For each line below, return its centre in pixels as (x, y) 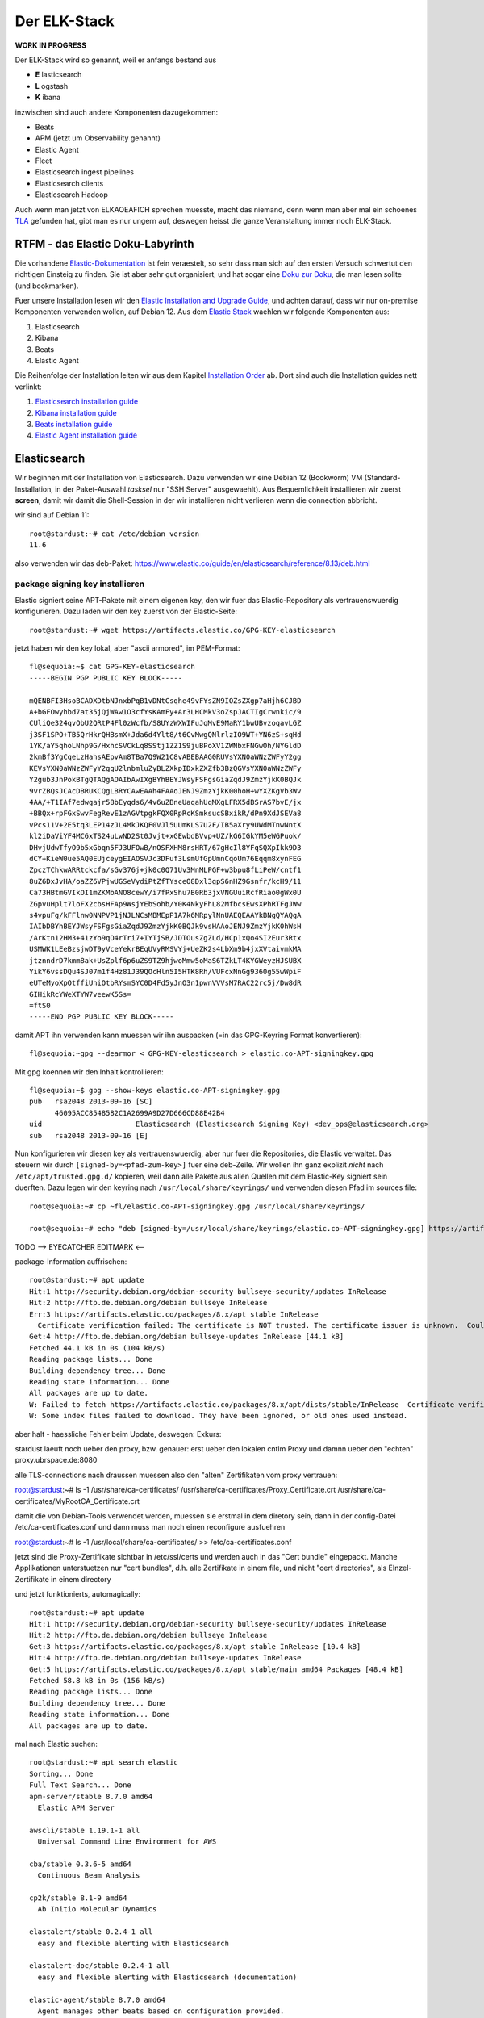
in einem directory (81, 1579)
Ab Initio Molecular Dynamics (97, 1909)
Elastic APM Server (76, 1807)
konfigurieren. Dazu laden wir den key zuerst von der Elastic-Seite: (126, 611)
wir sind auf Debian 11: (52, 515)
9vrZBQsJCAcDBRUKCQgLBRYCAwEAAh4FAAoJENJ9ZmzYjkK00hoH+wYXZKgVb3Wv (165, 791)
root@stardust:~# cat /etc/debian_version (115, 534)
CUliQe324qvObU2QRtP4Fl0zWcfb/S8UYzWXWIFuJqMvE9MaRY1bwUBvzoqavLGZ (165, 723)
